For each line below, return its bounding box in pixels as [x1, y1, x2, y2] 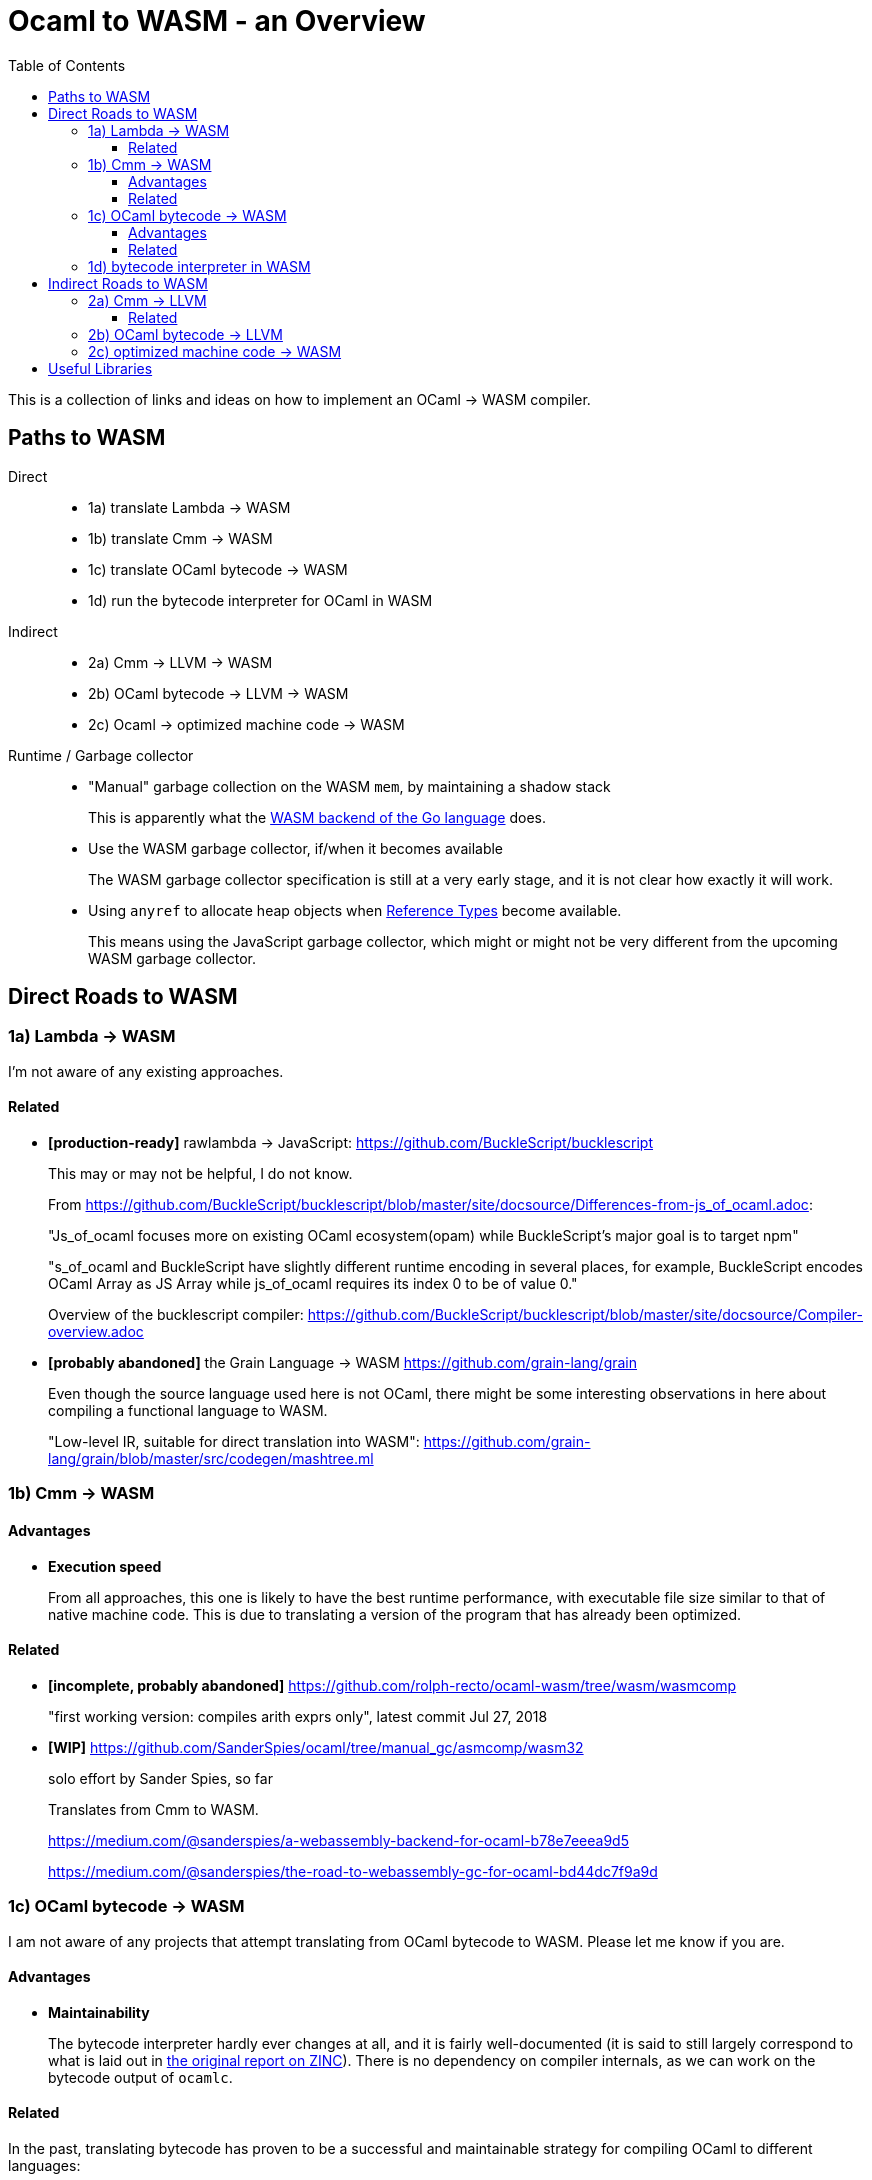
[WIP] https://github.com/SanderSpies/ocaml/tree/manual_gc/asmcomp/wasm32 [48, 1738, 584, 1756]
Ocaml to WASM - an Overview [8, 4, 426, 38]
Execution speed [48, 1557, 162, 1575]
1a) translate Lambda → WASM [88, 498, 291, 516]
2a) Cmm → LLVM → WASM [88, 653, 273, 671]
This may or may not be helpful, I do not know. [48, 1165, 353, 1183]
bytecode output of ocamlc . [48, 2068, 233, 2086]
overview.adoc [48, 1323, 144, 1341]
